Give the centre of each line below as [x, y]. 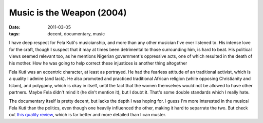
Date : [15, 27]
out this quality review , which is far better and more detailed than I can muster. [88, 115]
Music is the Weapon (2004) [68, 13]
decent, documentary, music [76, 33]
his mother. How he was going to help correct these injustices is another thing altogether [98, 63]
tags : [14, 33]
